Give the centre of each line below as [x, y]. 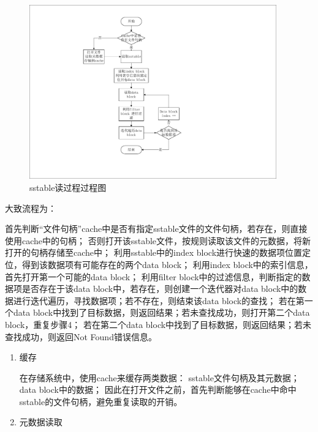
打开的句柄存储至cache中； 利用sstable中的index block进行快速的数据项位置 [154, 252]
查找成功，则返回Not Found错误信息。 [81, 336]
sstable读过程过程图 [68, 187]
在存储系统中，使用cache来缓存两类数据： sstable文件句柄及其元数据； [159, 377]
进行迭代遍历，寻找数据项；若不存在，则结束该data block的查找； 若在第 [159, 300]
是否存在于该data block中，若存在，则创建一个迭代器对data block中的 [160, 289]
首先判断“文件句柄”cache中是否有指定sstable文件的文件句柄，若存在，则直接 [156, 229]
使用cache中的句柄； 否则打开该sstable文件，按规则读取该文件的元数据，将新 [158, 240]
